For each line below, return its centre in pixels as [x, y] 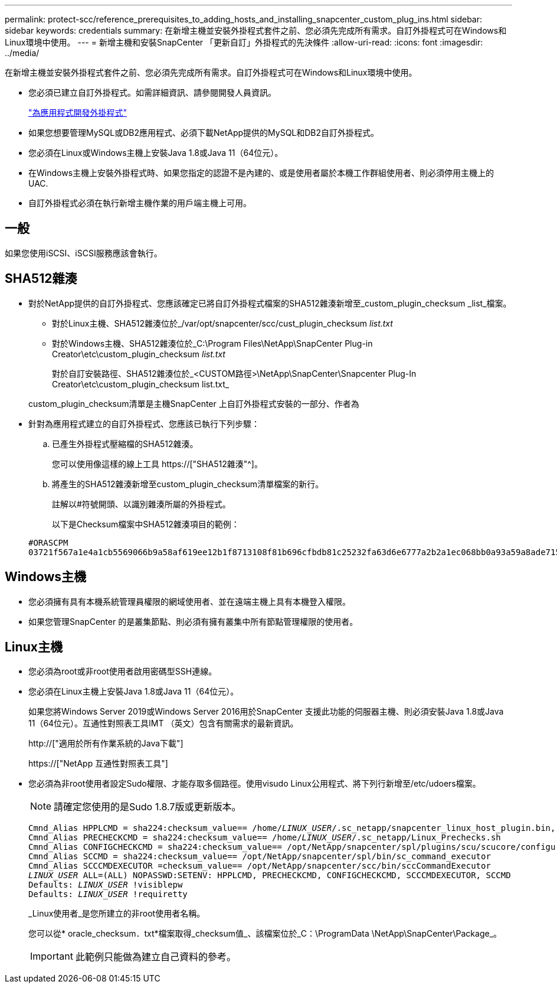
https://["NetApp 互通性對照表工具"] [98, 764]
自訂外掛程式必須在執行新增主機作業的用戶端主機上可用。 [140, 203]
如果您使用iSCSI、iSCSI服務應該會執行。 [83, 253]
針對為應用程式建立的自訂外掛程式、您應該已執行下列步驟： [144, 423]
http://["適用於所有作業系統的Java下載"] [106, 744]
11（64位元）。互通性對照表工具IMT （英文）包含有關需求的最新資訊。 [163, 723]
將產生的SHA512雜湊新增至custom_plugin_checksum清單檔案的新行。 [188, 484]
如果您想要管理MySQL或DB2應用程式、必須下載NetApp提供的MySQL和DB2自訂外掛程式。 [204, 133]
